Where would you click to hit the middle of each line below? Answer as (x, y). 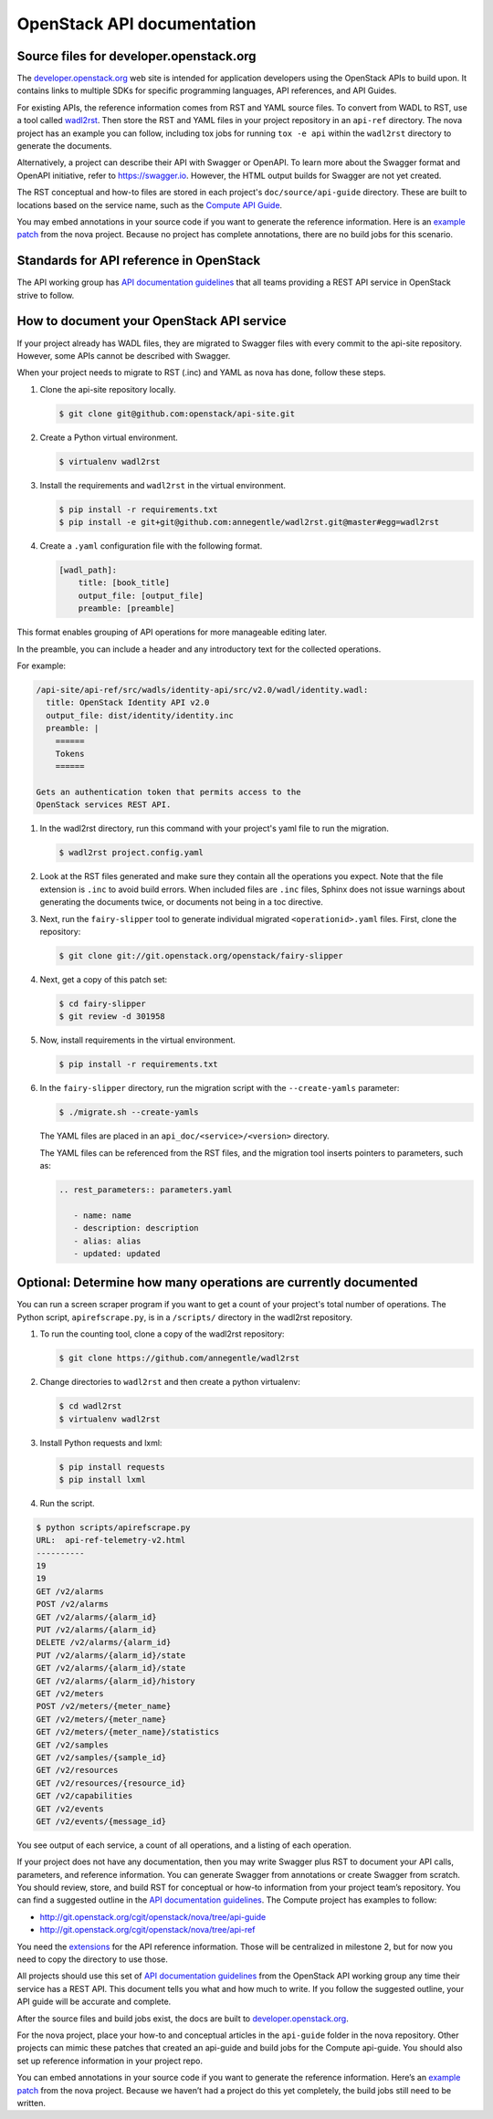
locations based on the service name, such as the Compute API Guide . (150, 205)
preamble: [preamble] (126, 608)
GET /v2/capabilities (84, 1796)
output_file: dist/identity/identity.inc (140, 715)
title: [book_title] (124, 583)
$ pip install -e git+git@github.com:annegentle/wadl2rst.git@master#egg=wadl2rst (249, 522)
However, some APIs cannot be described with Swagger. (124, 355)
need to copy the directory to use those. (93, 1959)
